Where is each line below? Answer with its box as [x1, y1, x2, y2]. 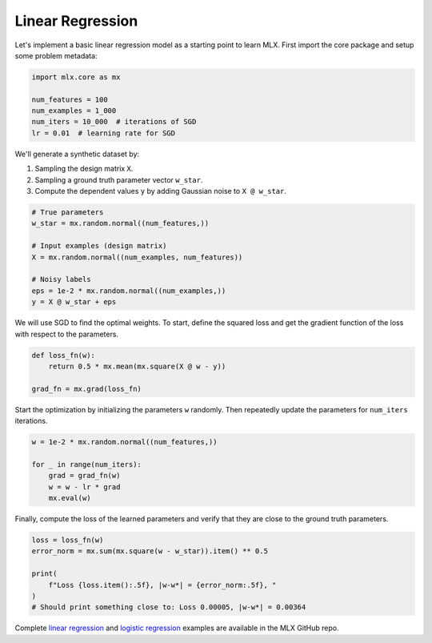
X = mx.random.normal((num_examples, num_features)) [31, 252, 243, 262]
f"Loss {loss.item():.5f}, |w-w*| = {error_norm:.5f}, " [48, 581, 277, 589]
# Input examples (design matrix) [31, 241, 167, 251]
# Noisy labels [31, 275, 91, 284]
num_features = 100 [31, 94, 108, 104]
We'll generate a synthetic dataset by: [14, 149, 140, 159]
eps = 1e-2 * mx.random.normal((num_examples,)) [31, 286, 226, 295]
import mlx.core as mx [31, 72, 121, 82]
